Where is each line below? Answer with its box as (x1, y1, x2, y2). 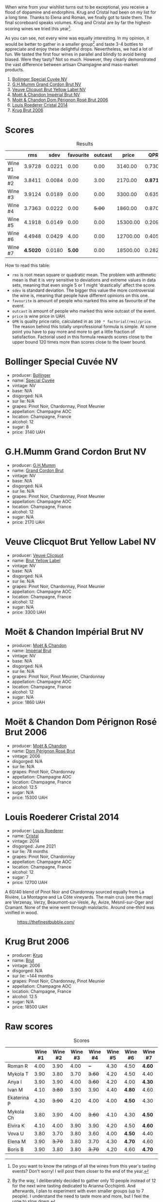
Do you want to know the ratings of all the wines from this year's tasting (12, 1163, 156, 1169)
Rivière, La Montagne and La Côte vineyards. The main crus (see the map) (5, 894, 154, 900)
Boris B (7, 1146, 24, 1153)
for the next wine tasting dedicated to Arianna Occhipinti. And (12, 1183, 136, 1188)
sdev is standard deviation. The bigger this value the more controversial (12, 287, 155, 294)
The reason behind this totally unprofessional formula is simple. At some (12, 324, 157, 330)
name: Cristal (12, 832, 39, 839)
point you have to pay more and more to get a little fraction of (12, 329, 135, 335)
